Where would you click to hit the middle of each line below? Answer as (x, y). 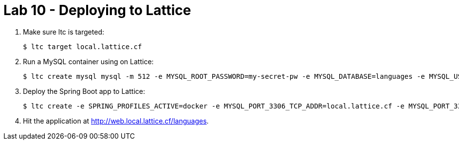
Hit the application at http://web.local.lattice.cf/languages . (116, 121)
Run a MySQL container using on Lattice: (88, 61)
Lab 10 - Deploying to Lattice (97, 10)
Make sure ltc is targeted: (64, 32)
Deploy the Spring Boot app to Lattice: (84, 91)
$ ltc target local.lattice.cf (83, 46)
